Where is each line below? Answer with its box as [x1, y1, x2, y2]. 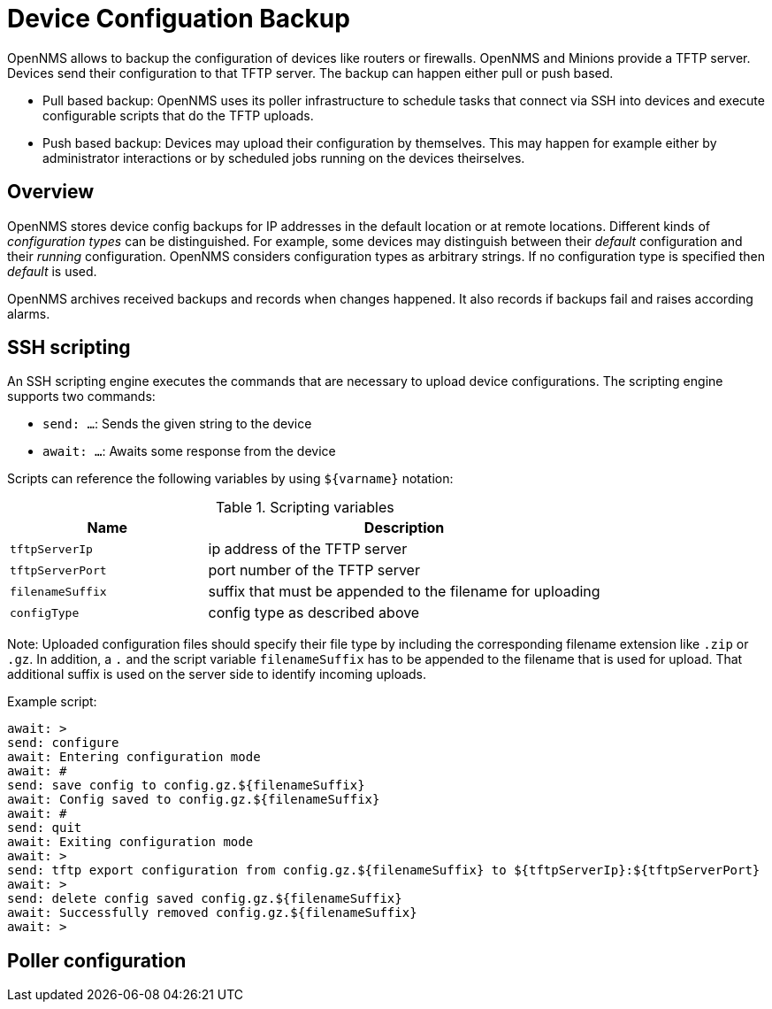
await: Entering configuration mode [7, 750, 261, 765]
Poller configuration [7, 949, 187, 972]
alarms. [7, 305, 50, 321]
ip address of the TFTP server [208, 540, 408, 558]
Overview [7, 181, 95, 204]
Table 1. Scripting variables [215, 498, 394, 517]
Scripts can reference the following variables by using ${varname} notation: [7, 471, 454, 487]
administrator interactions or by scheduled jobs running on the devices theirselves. [42, 150, 525, 166]
